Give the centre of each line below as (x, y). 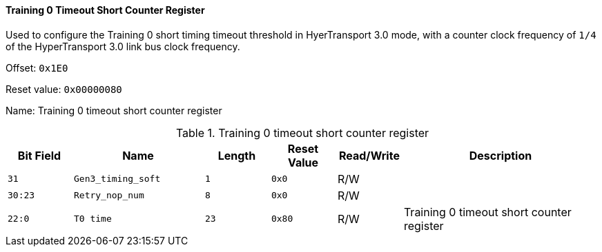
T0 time (93, 219)
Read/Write (369, 155)
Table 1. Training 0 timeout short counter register (302, 133)
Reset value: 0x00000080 (64, 89)
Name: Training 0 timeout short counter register (114, 110)
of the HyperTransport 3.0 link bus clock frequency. (123, 46)
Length (237, 155)
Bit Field (39, 155)
